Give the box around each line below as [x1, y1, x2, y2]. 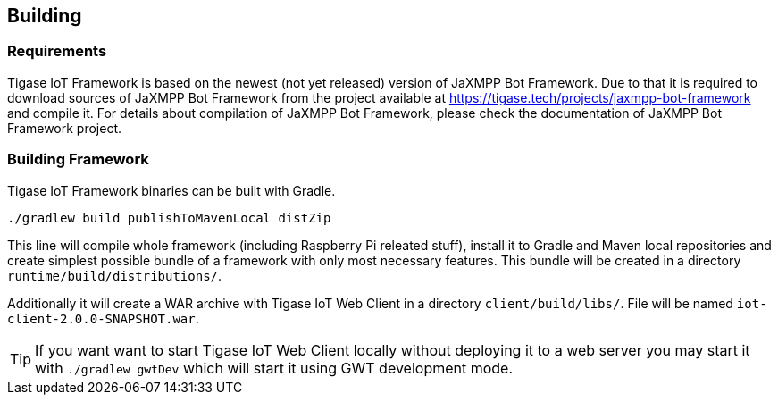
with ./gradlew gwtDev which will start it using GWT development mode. [35, 358, 514, 377]
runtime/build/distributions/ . [7, 267, 222, 283]
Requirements [7, 42, 107, 61]
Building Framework [7, 150, 149, 169]
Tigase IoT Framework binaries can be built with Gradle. [7, 182, 336, 198]
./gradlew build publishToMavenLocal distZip [7, 210, 331, 225]
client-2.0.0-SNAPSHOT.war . [7, 310, 199, 326]
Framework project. [7, 120, 122, 136]
